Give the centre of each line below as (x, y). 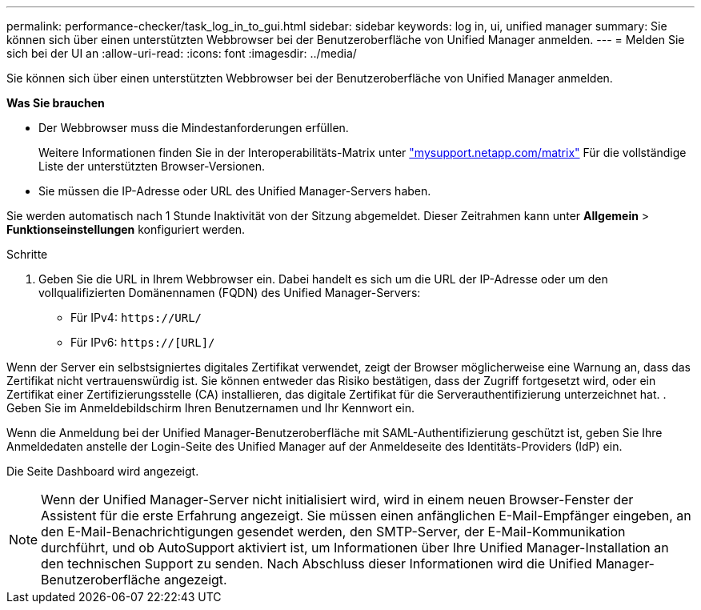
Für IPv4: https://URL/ (136, 317)
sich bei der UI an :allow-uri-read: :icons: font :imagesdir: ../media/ (182, 53)
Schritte (27, 254)
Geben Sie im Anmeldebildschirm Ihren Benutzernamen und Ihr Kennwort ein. (210, 408)
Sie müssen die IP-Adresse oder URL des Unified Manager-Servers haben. (235, 191)
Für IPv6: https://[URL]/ (143, 342)
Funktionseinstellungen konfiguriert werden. (126, 229)
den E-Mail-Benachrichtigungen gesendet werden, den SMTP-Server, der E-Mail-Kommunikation (333, 532)
